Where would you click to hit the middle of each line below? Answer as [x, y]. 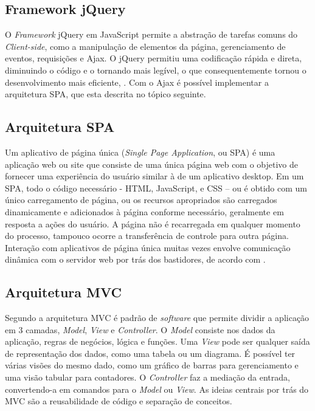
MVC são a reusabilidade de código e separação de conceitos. [119, 401]
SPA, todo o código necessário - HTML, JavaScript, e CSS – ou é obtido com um [156, 188]
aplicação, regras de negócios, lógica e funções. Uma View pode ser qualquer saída [157, 341]
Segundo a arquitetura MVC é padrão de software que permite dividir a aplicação [157, 318]
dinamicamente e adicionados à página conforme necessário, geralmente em [144, 211]
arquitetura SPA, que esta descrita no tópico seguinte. [106, 94]
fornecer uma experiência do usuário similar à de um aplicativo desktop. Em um [154, 176]
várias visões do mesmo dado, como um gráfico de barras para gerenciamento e [152, 365]
